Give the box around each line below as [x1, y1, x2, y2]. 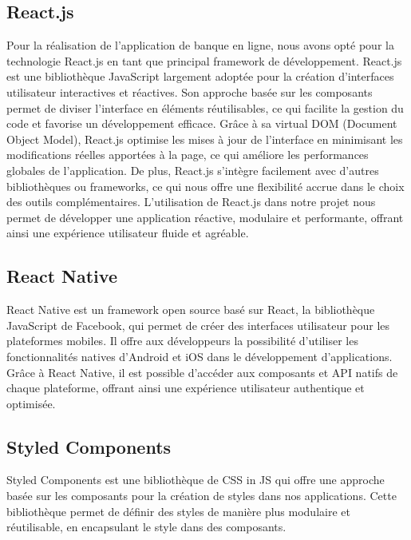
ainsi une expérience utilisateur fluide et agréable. [6, 224, 249, 241]
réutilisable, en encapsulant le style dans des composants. [6, 518, 287, 535]
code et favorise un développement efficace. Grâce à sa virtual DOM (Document [6, 115, 397, 132]
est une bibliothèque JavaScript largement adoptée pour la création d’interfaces [6, 68, 394, 85]
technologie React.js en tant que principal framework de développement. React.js [6, 52, 402, 69]
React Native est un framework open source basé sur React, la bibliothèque [6, 301, 375, 318]
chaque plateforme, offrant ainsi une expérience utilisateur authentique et [6, 379, 365, 396]
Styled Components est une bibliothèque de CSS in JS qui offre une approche [6, 471, 385, 488]
